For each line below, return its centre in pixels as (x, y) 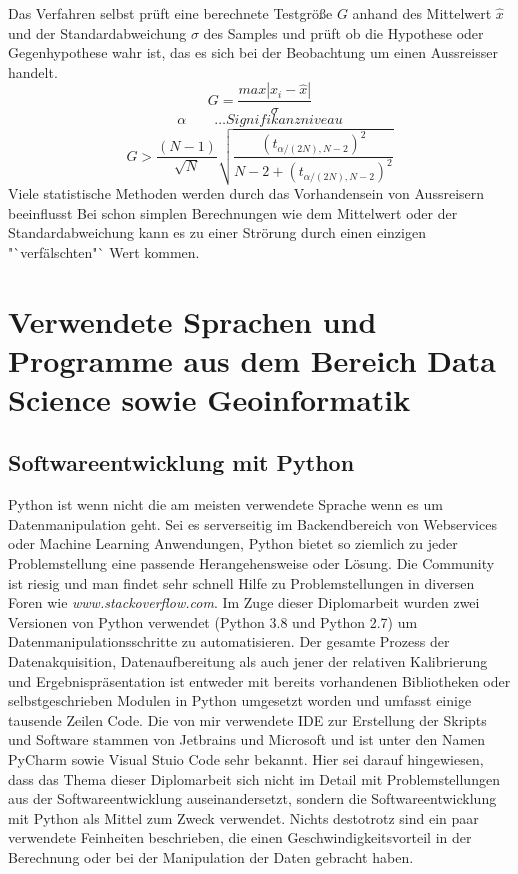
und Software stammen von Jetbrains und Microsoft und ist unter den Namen (247, 739)
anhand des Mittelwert (422, 13)
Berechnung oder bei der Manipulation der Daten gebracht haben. (211, 856)
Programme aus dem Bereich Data (252, 359)
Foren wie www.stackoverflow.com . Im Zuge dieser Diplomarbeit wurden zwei (244, 602)
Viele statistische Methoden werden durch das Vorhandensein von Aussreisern (246, 192)
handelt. (33, 71)
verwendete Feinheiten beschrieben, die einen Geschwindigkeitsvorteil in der (240, 837)
